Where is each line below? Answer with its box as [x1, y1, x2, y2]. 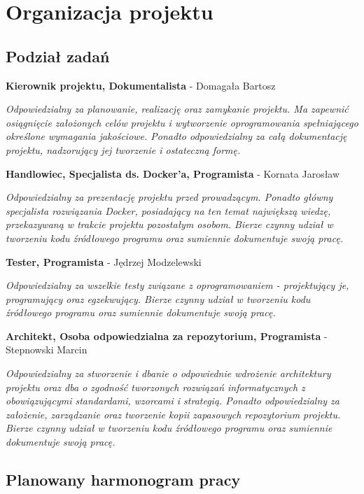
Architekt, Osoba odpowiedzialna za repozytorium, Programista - [6, 328, 328, 343]
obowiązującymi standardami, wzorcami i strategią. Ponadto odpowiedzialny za [6, 393, 339, 408]
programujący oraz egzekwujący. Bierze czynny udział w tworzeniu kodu [6, 291, 311, 306]
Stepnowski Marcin [6, 342, 87, 357]
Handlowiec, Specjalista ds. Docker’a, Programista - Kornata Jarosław [6, 166, 340, 181]
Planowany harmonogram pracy [6, 469, 241, 491]
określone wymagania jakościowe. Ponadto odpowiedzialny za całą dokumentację [6, 129, 347, 143]
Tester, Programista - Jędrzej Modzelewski [6, 254, 202, 269]
